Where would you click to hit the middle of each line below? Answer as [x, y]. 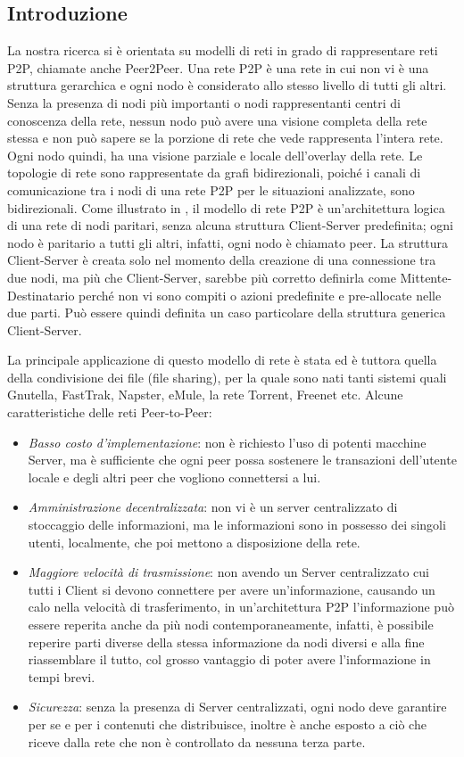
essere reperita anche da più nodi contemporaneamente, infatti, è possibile [231, 625]
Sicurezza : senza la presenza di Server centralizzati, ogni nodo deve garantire [237, 707]
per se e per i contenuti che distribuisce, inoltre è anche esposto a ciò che [227, 724]
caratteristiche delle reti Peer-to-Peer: [110, 412]
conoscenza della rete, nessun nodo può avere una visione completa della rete [217, 120]
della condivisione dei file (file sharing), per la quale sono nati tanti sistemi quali [227, 377]
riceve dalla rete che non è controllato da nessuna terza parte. [197, 741]
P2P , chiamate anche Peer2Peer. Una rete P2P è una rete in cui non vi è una [218, 67]
